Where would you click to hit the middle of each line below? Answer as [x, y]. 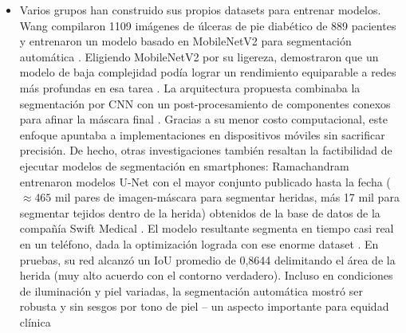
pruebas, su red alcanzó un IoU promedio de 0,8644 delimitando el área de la [207, 259]
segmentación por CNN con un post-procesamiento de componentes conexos [205, 103]
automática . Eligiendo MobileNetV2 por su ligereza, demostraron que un [199, 56]
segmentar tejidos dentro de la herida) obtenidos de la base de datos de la [200, 212]
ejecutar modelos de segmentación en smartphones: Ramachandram [184, 165]
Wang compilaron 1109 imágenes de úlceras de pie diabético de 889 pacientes [208, 25]
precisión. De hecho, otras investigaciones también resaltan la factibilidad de [206, 150]
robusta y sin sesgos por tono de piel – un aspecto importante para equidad [204, 306]
